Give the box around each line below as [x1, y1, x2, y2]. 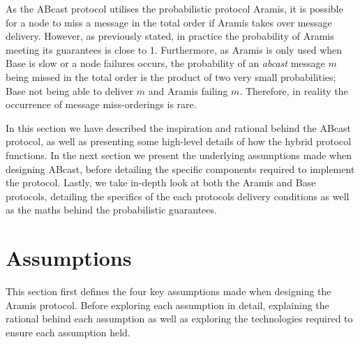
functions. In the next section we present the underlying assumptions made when [6, 147, 352, 162]
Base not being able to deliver [6, 83, 134, 98]
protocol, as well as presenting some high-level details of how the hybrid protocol [6, 134, 352, 149]
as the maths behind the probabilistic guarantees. [6, 202, 217, 217]
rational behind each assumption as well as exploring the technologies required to [6, 311, 353, 326]
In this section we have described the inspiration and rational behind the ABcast [6, 120, 351, 135]
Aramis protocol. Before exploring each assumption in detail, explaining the [6, 297, 329, 312]
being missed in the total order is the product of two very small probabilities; [6, 69, 336, 84]
